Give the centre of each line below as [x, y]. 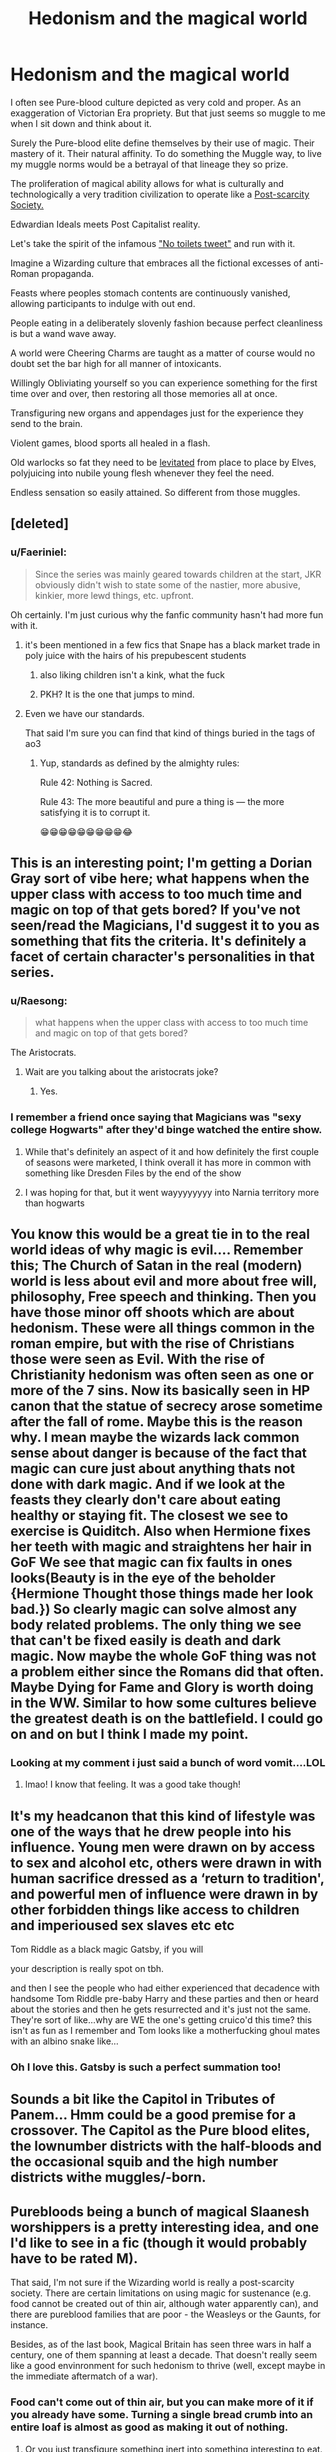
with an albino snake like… [64, 2041]
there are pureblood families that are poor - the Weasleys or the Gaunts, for [166, 2314]
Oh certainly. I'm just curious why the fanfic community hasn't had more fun [167, 614]
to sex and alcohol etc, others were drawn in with [166, 1862]
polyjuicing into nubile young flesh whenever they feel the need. [142, 473]
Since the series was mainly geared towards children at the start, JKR [178, 574]
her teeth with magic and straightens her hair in [161, 1546]
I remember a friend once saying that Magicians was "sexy [156, 1117]
